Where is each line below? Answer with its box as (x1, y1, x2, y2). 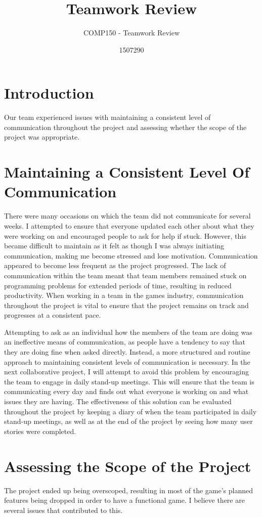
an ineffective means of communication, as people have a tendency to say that (4, 336, 245, 347)
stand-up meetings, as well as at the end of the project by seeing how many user (4, 416, 253, 426)
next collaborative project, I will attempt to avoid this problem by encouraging (4, 366, 249, 377)
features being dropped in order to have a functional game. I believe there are (4, 495, 245, 505)
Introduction (4, 82, 94, 103)
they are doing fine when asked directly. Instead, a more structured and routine (4, 347, 250, 357)
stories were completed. (4, 425, 76, 436)
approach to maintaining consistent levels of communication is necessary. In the (4, 356, 250, 367)
